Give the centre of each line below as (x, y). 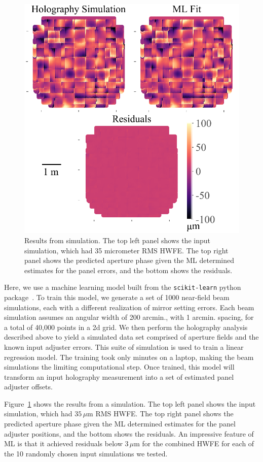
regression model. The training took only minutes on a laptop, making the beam (129, 357)
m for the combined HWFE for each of (194, 443)
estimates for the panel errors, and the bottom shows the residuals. (128, 270)
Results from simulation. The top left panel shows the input (117, 240)
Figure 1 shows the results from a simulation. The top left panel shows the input (130, 403)
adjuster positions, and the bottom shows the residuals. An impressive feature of (129, 433)
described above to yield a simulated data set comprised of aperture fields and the (131, 337)
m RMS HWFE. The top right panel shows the (160, 414)
